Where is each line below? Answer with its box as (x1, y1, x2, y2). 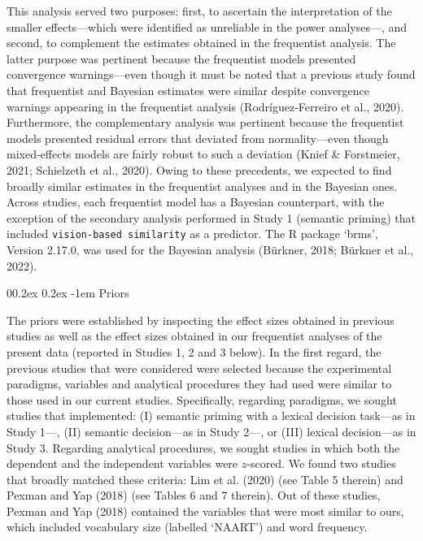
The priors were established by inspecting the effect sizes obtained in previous (7, 311, 395, 328)
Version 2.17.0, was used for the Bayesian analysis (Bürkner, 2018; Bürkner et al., (7, 240, 414, 258)
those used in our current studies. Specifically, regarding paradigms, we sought (7, 391, 397, 408)
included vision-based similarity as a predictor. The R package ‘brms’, (7, 225, 378, 242)
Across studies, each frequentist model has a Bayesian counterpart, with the (7, 193, 385, 210)
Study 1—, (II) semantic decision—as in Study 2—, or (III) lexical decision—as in (7, 422, 416, 439)
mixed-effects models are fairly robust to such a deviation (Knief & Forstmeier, (7, 145, 400, 162)
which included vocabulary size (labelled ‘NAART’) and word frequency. (7, 518, 368, 535)
